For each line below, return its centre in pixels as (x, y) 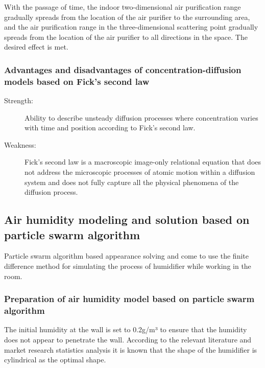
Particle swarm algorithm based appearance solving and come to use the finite (126, 256)
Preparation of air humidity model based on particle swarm (129, 299)
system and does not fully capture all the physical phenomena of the (132, 182)
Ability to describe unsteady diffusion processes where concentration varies (141, 117)
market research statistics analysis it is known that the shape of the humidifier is (131, 349)
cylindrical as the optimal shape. (55, 360)
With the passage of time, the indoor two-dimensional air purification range (123, 7)
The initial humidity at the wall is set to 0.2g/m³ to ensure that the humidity (126, 329)
